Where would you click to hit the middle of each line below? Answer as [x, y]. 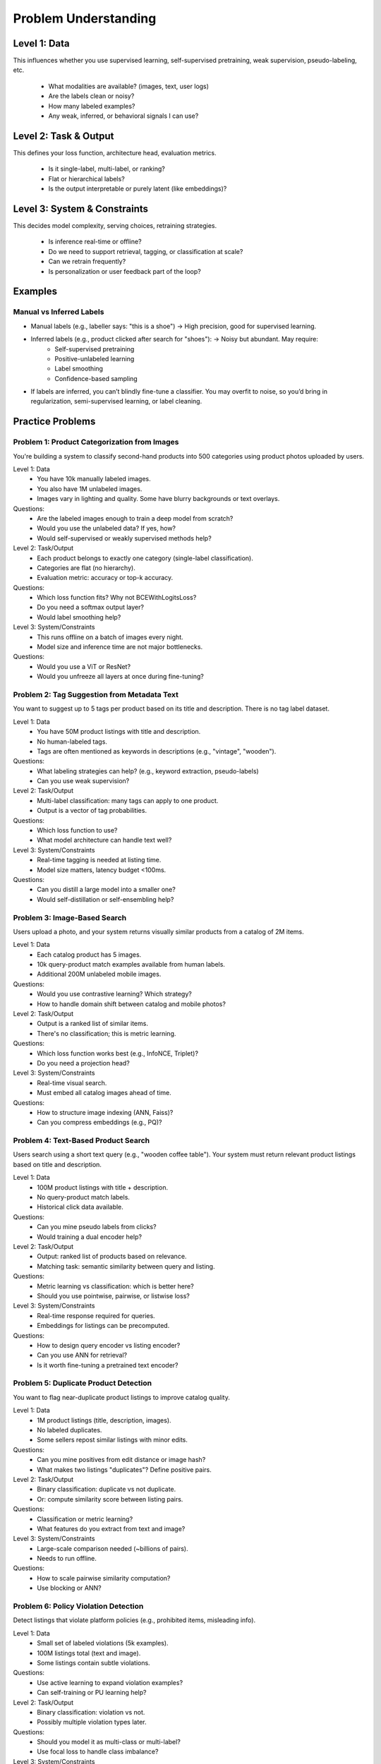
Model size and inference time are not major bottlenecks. [120, 647]
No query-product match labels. [84, 1197]
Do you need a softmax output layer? [91, 608]
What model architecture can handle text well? [104, 840]
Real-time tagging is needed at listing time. [99, 860]
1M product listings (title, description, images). [104, 1420]
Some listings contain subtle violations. [94, 1662]
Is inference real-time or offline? [95, 242]
